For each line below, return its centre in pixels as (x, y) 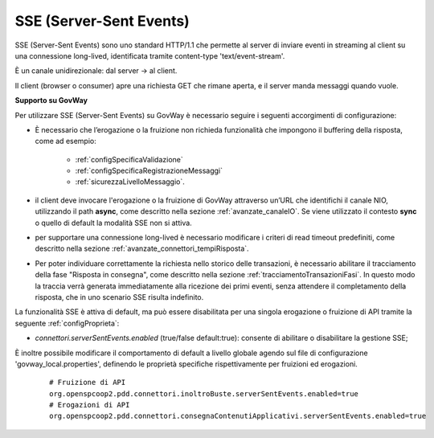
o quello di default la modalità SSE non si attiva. (113, 223)
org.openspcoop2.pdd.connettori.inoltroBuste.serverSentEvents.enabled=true (204, 393)
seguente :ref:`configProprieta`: (67, 323)
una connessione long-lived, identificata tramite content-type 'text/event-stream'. (150, 55)
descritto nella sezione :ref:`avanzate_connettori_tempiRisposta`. (142, 248)
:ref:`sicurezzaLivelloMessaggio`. (130, 182)
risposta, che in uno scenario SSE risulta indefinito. (119, 297)
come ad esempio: (66, 141)
